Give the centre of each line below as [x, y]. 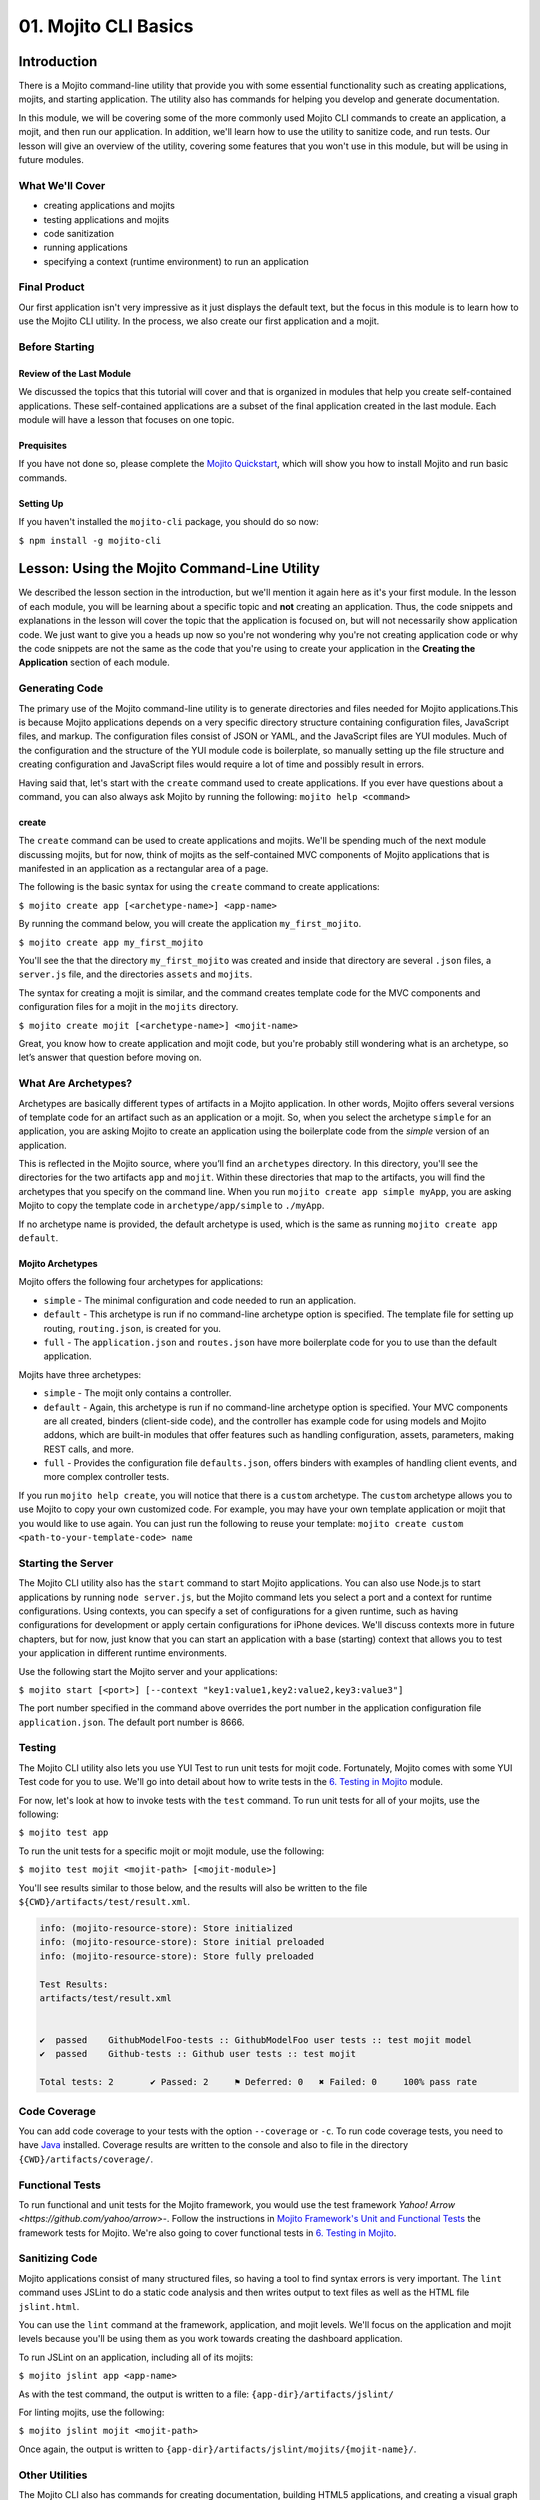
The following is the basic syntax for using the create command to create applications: [199, 887]
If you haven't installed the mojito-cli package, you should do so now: [168, 522]
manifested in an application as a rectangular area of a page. [143, 869]
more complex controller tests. [106, 1477]
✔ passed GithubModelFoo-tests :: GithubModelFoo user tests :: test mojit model [255, 2040]
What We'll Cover [62, 185]
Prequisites [42, 445]
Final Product [51, 287]
